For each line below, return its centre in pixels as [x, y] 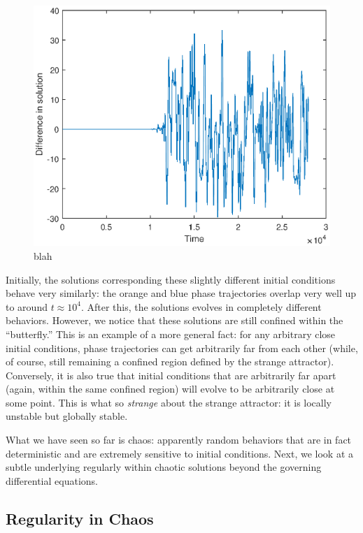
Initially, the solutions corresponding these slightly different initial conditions [171, 279]
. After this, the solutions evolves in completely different [201, 306]
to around [27, 306]
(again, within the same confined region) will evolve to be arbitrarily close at [170, 389]
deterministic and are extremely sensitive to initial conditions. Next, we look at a [180, 453]
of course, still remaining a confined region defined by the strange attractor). [170, 362]
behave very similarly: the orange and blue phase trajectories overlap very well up [181, 293]
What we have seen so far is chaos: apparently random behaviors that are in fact [179, 440]
